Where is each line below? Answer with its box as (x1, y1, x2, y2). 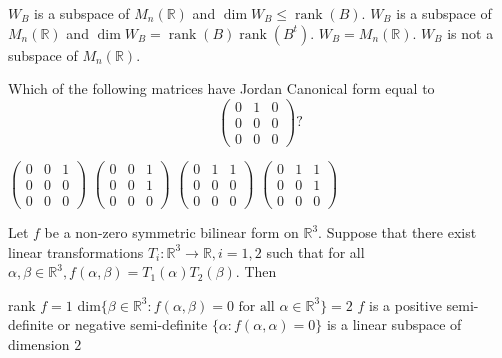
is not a (447, 22, 494, 43)
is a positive (369, 294, 442, 315)
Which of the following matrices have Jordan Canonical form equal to (8, 78, 435, 99)
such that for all (266, 241, 365, 262)
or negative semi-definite (57, 314, 208, 335)
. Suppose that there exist (318, 222, 477, 243)
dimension (8, 334, 70, 355)
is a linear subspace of (326, 314, 462, 335)
